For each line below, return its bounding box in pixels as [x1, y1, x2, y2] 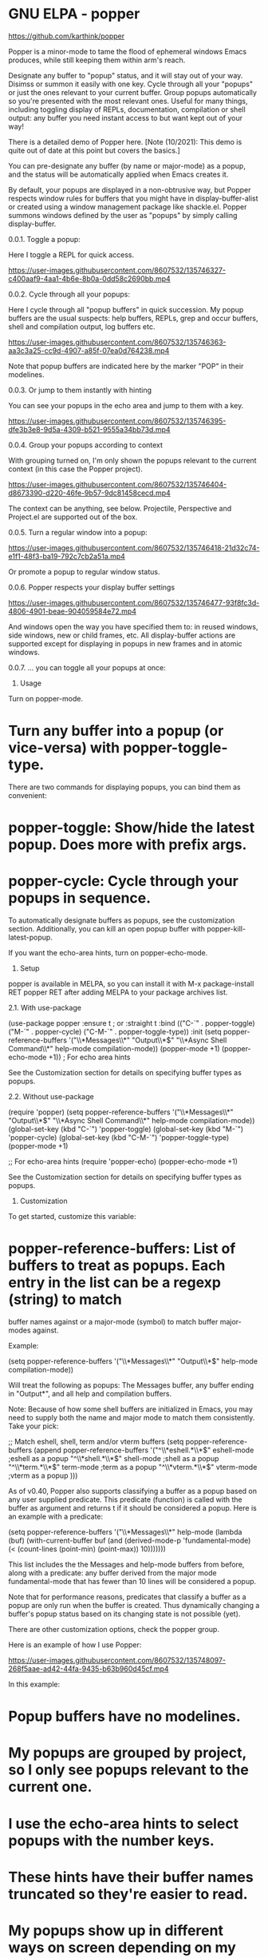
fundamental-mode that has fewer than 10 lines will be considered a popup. [8, 1576, 257, 1586]
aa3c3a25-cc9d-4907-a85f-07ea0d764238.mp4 [8, 345, 170, 355]
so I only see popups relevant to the [8, 1761, 249, 1779]
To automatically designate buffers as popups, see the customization [8, 915, 235, 925]
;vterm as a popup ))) [8, 1471, 78, 1480]
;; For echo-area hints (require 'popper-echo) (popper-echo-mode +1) [8, 1157, 238, 1166]
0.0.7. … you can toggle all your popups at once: [8, 662, 166, 672]
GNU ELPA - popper [8, 5, 140, 23]
